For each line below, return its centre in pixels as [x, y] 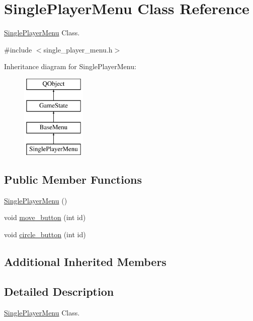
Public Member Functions [73, 179]
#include [18, 49]
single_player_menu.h [78, 49]
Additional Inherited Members [85, 262]
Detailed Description [59, 291]
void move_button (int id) [45, 217]
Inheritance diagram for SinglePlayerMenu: [70, 66]
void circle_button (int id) [45, 234]
